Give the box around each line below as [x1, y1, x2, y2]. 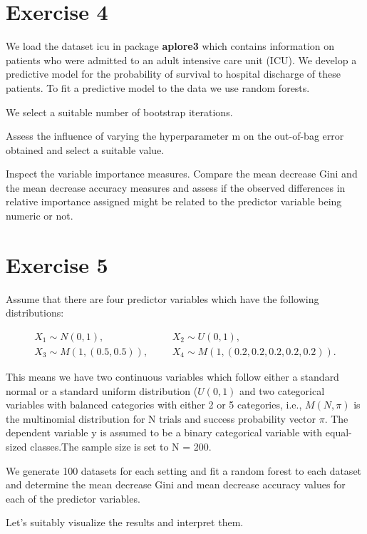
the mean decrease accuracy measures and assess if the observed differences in [6, 180, 346, 195]
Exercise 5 [6, 250, 108, 279]
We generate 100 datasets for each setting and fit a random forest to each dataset [6, 463, 362, 478]
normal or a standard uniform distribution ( [6, 383, 198, 398]
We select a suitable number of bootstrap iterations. [6, 104, 233, 119]
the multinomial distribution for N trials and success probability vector [6, 411, 316, 426]
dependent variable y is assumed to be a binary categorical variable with [6, 425, 323, 440]
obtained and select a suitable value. [6, 142, 165, 157]
